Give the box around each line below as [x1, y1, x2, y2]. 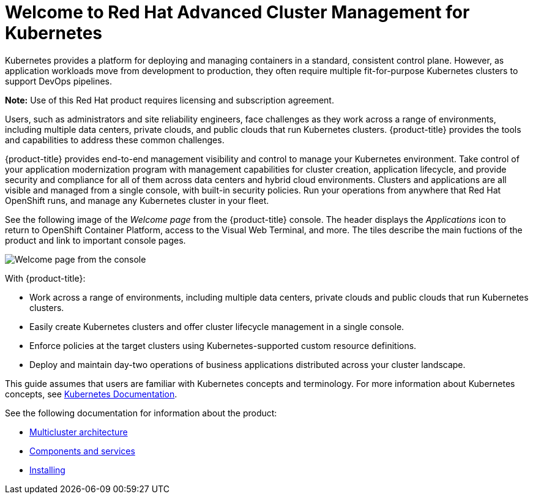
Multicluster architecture [29, 426, 128, 437]
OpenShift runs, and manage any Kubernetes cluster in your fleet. [5, 195, 269, 206]
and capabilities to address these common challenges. [5, 134, 225, 145]
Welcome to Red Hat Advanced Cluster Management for [5, 2, 470, 23]
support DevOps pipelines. [5, 75, 113, 86]
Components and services [29, 445, 135, 456]
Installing [29, 464, 65, 475]
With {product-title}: [5, 272, 86, 283]
